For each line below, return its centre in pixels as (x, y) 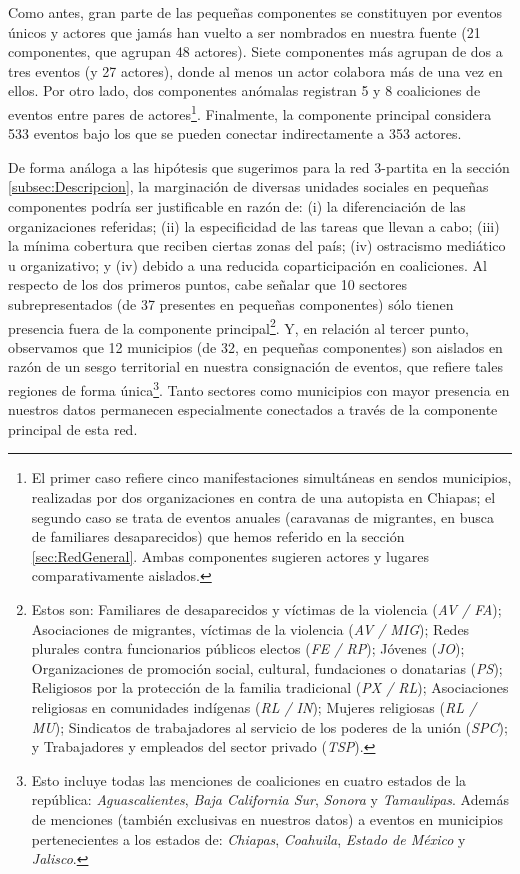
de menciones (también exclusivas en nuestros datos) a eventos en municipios (267, 818)
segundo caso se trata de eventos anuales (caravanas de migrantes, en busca (263, 516)
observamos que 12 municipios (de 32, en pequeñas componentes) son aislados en (255, 346)
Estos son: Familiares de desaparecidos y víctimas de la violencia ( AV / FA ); (266, 609)
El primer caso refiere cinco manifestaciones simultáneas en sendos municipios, (271, 477)
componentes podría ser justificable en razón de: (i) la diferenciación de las (237, 206)
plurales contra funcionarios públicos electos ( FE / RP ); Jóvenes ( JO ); (248, 648)
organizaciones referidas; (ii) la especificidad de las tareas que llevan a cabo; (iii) (254, 225)
